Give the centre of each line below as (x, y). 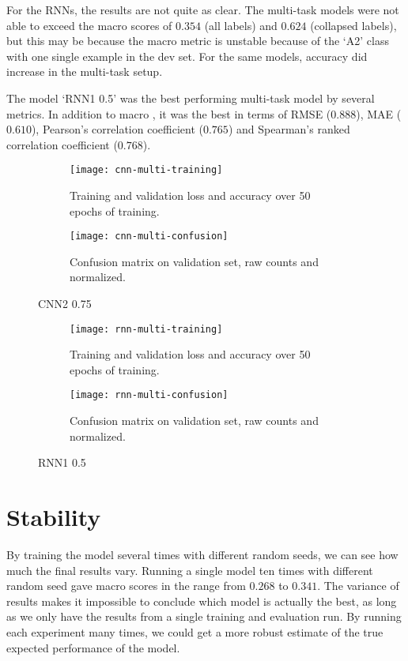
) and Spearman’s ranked (289, 129)
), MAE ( (379, 113)
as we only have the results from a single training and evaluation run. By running (204, 616)
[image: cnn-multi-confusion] (149, 237)
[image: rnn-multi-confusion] (149, 395)
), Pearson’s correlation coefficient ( (117, 129)
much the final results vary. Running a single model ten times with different (190, 570)
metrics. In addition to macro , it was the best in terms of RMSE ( (169, 113)
